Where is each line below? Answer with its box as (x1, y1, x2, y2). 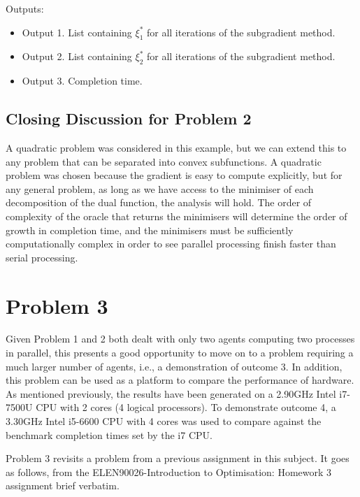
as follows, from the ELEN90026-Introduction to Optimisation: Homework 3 (6, 464, 332, 479)
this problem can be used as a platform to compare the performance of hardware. (6, 373, 354, 387)
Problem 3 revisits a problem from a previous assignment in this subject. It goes (6, 451, 350, 466)
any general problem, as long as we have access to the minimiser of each (6, 181, 314, 196)
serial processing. (6, 250, 78, 264)
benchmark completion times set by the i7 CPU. (6, 427, 213, 442)
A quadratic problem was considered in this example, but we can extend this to (6, 140, 347, 154)
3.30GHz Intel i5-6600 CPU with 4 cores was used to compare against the (6, 414, 322, 428)
